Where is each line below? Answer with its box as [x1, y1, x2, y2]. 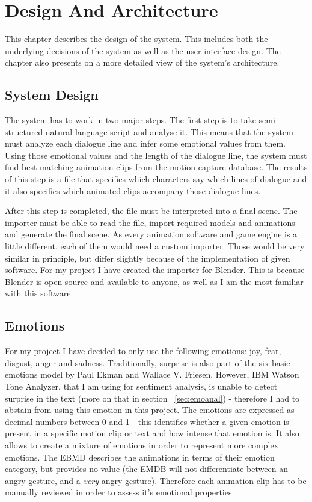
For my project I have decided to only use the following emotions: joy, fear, [5, 344, 281, 357]
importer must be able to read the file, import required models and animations [5, 216, 295, 228]
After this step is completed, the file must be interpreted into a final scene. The [5, 204, 298, 217]
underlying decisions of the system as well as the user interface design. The [5, 44, 281, 57]
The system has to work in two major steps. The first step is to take [5, 114, 256, 126]
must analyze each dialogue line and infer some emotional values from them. [5, 137, 286, 150]
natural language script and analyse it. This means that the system [45, 125, 293, 138]
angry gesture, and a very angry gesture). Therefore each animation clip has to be [5, 474, 307, 486]
